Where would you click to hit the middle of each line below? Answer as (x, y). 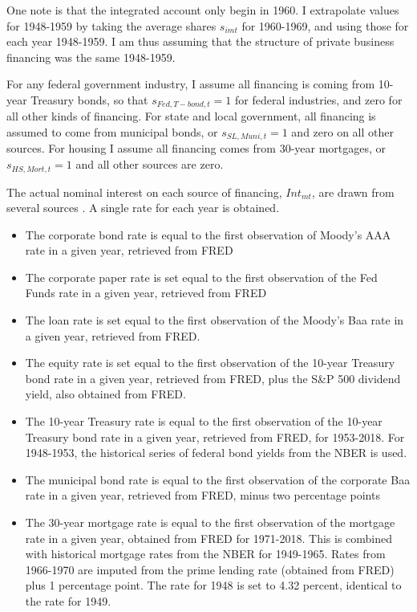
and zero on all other (342, 132)
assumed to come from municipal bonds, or (112, 132)
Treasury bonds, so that (89, 99)
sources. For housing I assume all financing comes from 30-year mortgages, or (196, 148)
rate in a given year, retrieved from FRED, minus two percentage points (202, 495)
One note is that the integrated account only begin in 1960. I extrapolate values (203, 10)
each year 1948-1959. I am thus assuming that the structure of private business (200, 41)
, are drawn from (353, 192)
